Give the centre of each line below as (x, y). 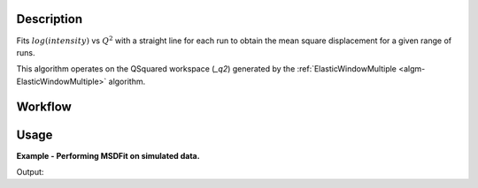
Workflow (44, 106)
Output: (30, 172)
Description (50, 19)
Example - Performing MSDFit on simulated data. (108, 155)
